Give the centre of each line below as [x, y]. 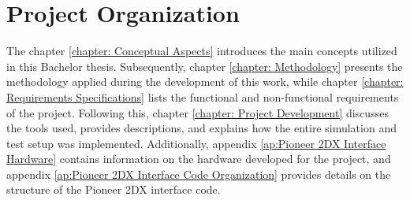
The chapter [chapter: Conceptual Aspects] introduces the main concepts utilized [202, 51]
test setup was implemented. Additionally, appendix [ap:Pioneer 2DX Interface [196, 143]
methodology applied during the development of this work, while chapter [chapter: [205, 81]
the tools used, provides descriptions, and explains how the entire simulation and [201, 128]
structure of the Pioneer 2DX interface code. [114, 189]
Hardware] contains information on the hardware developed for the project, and [199, 159]
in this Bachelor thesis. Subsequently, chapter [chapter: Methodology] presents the [205, 66]
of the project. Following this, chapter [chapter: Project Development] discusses [198, 112]
